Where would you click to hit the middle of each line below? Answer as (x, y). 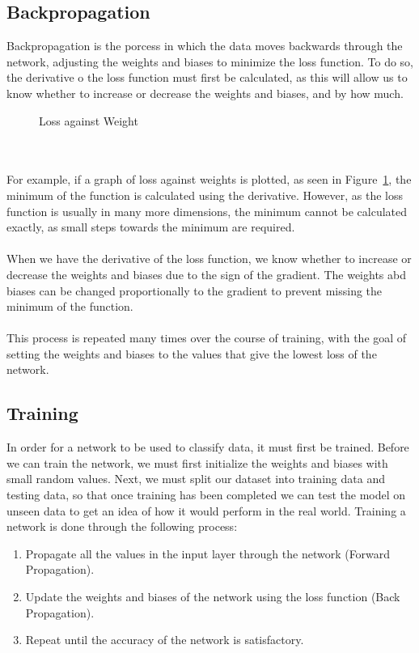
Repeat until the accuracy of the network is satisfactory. (165, 640)
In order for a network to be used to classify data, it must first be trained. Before (208, 447)
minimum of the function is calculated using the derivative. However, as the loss (205, 195)
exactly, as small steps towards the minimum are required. (151, 227)
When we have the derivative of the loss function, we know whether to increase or (209, 259)
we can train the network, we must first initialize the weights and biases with (197, 462)
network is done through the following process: (122, 526)
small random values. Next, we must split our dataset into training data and (196, 479)
